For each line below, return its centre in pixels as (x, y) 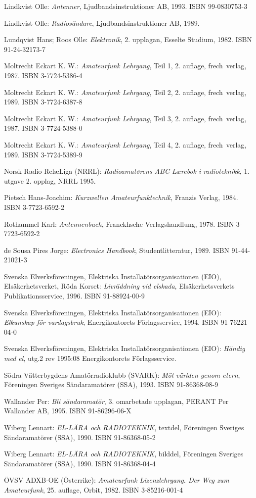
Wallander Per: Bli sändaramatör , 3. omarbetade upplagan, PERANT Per (116, 401)
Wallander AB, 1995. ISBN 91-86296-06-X (68, 411)
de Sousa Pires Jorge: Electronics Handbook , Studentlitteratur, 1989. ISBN (117, 250)
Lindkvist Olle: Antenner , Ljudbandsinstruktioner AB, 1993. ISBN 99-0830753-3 (126, 6)
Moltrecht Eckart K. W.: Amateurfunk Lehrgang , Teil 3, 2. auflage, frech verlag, (125, 118)
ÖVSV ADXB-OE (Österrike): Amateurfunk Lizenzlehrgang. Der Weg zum (117, 480)
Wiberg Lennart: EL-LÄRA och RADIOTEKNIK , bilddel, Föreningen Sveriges (124, 454)
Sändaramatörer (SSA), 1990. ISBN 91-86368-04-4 (80, 463)
